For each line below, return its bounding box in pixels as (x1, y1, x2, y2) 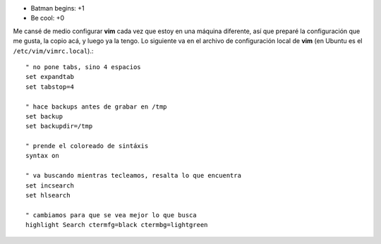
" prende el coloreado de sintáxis (25, 142, 149, 150)
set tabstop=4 (25, 83, 74, 91)
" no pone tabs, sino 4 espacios (25, 63, 141, 71)
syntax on (25, 152, 59, 160)
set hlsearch (25, 191, 71, 200)
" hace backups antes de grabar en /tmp (25, 102, 167, 111)
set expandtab (25, 73, 74, 81)
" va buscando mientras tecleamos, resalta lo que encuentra (25, 171, 241, 180)
